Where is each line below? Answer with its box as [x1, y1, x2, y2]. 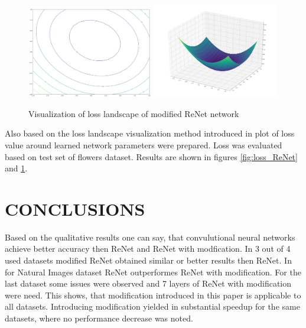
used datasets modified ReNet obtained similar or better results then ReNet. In [5, 254, 292, 267]
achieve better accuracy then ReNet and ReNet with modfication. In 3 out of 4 [5, 242, 291, 255]
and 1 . [5, 162, 28, 174]
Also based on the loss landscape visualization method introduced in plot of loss [5, 127, 295, 139]
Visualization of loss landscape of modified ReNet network [28, 107, 239, 119]
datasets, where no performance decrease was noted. [5, 312, 193, 324]
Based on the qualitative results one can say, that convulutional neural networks [5, 230, 295, 243]
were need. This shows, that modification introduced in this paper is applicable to [5, 288, 301, 301]
